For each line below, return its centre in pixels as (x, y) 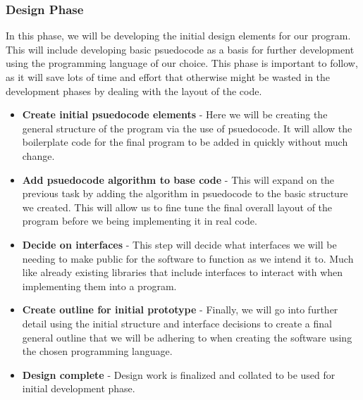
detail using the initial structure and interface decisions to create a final (177, 323)
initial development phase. (79, 388)
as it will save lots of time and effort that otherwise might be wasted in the (168, 77)
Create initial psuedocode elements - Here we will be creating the (175, 114)
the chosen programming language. (97, 351)
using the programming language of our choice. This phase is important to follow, (182, 63)
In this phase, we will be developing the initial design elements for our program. (178, 36)
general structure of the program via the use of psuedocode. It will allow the (187, 128)
